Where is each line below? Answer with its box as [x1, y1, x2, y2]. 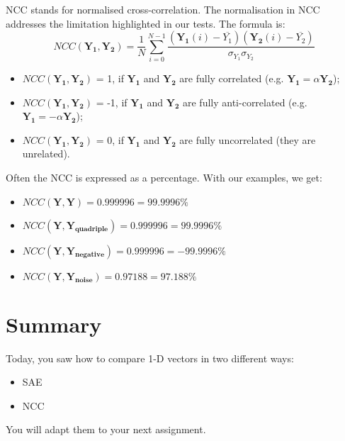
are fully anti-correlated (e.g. [183, 94, 307, 109]
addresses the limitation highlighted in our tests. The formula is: [6, 16, 285, 30]
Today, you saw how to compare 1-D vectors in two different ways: [6, 350, 294, 365]
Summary [6, 309, 102, 338]
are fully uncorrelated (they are [179, 132, 316, 147]
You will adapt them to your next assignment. [6, 422, 206, 437]
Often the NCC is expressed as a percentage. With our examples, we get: [6, 169, 322, 184]
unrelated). [22, 146, 70, 161]
